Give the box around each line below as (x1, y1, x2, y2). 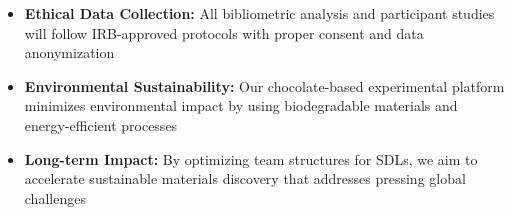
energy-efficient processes (24, 114, 178, 135)
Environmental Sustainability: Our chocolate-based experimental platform (24, 75, 505, 96)
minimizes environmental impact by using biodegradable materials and (24, 95, 458, 116)
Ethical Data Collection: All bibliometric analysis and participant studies (24, 3, 495, 23)
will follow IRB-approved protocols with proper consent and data (24, 22, 424, 43)
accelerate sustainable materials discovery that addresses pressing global (24, 168, 466, 189)
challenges (24, 187, 86, 208)
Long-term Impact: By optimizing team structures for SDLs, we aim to (24, 148, 478, 169)
